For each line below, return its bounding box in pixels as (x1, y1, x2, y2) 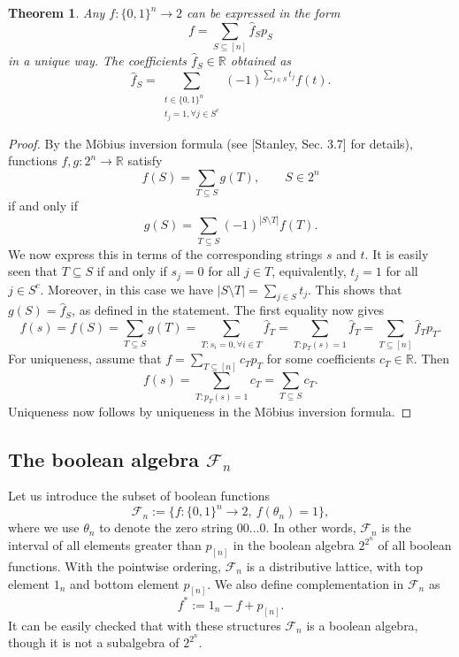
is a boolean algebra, (306, 615, 418, 634)
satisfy (127, 151, 163, 170)
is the (381, 518, 411, 537)
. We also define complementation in (207, 574, 404, 592)
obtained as (230, 51, 292, 70)
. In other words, (265, 518, 356, 537)
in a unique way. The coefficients (8, 51, 187, 70)
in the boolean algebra (233, 536, 355, 554)
